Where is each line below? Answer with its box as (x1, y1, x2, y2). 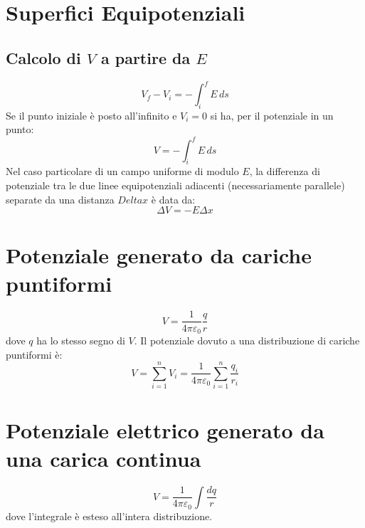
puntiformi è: (6, 347, 63, 361)
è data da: (151, 191, 196, 206)
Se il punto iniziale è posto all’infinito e (6, 107, 177, 122)
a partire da (100, 46, 191, 68)
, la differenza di (249, 164, 320, 179)
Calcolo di (6, 46, 81, 68)
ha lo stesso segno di (36, 332, 125, 347)
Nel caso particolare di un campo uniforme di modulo (6, 164, 239, 179)
